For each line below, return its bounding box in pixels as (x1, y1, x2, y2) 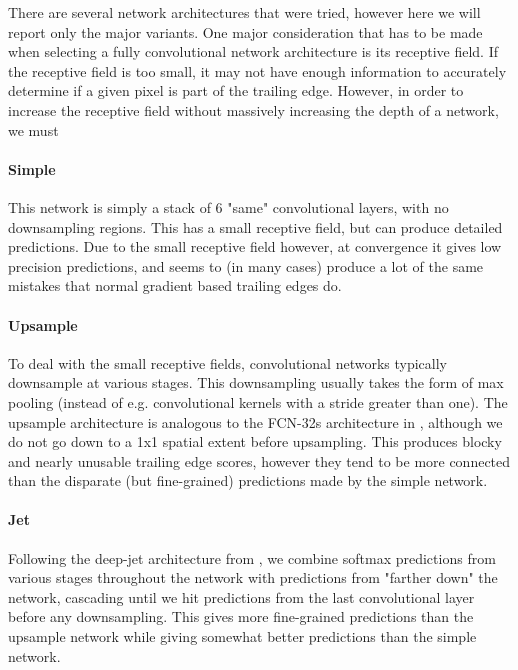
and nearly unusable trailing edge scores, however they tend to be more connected (8, 450, 511, 471)
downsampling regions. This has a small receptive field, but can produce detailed (8, 216, 503, 237)
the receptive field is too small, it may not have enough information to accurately (8, 60, 507, 81)
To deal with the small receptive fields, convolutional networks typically (8, 352, 447, 373)
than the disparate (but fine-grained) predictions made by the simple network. (8, 470, 488, 491)
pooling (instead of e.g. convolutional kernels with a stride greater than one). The (8, 391, 508, 412)
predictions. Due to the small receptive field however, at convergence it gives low (8, 236, 502, 257)
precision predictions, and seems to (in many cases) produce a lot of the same (8, 255, 484, 276)
